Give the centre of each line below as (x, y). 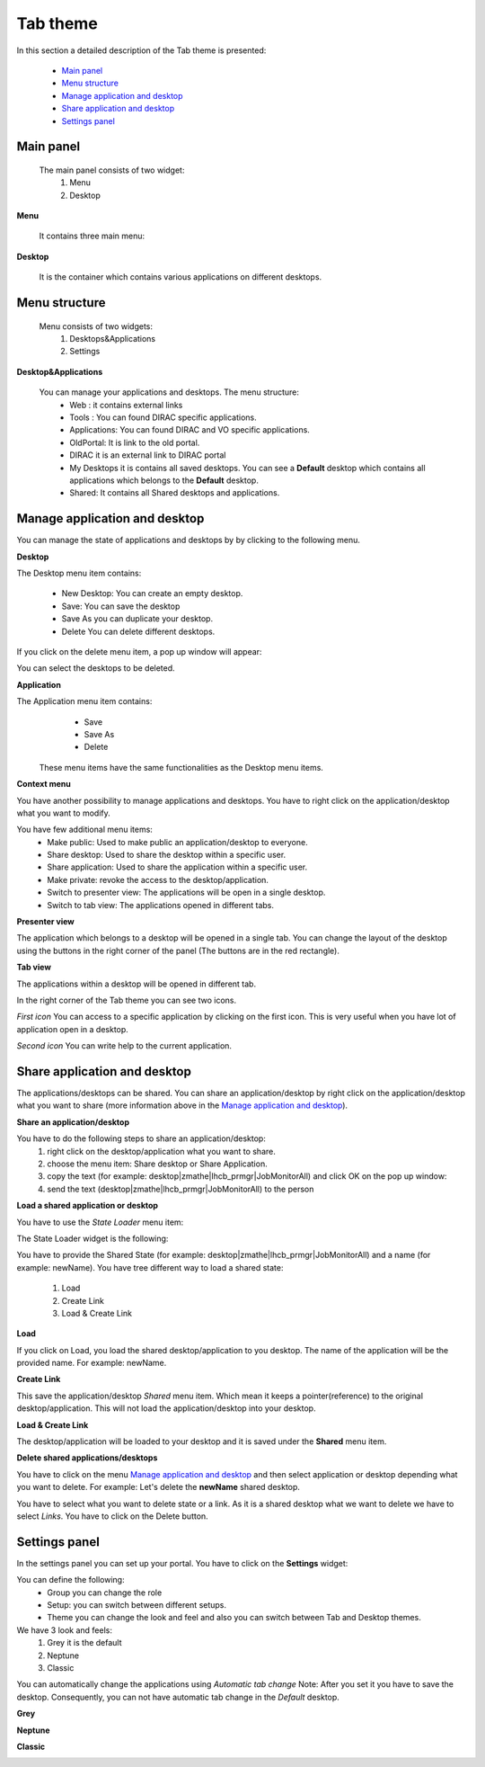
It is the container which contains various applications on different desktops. (181, 277)
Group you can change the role (105, 1593)
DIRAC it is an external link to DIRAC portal (148, 455)
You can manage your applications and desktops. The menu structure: (169, 392)
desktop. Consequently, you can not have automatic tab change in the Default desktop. (178, 1697)
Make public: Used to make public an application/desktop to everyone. (178, 842)
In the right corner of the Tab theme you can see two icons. (127, 1000)
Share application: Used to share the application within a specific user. (177, 867)
